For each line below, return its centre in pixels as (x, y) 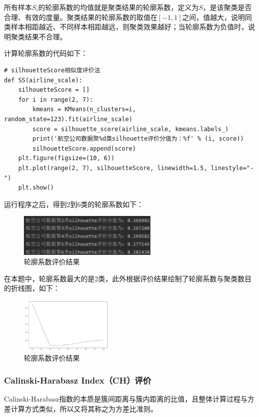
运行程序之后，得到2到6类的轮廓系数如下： (74, 204)
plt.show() (36, 188)
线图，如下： (39, 288)
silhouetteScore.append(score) (84, 148)
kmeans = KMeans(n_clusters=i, (84, 109)
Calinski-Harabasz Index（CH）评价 (78, 380)
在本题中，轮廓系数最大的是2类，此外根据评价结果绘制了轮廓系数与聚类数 (124, 278)
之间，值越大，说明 (213, 17)
